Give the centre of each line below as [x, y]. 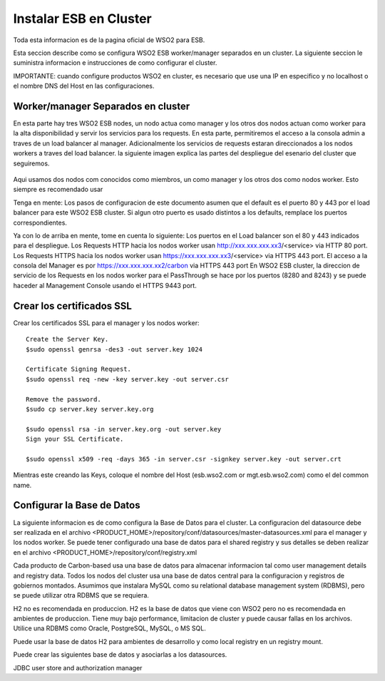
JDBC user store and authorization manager [78, 667]
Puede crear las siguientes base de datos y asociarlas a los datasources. [120, 655]
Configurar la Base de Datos [77, 505]
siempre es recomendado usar [58, 190]
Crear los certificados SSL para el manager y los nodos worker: [106, 323]
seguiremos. [31, 163]
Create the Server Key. [67, 339]
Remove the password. [63, 399]
